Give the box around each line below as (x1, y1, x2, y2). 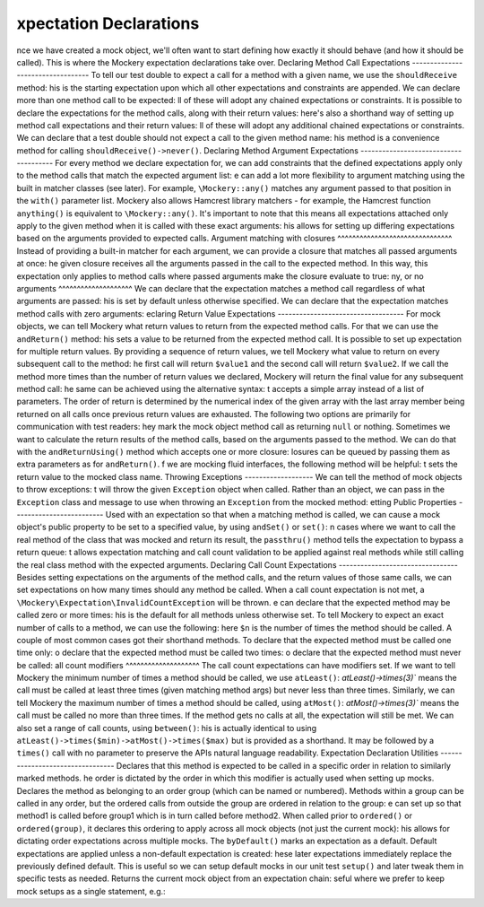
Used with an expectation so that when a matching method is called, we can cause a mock (105, 510, 441, 519)
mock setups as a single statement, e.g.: (16, 885, 166, 896)
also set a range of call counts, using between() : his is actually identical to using (16, 722, 317, 733)
